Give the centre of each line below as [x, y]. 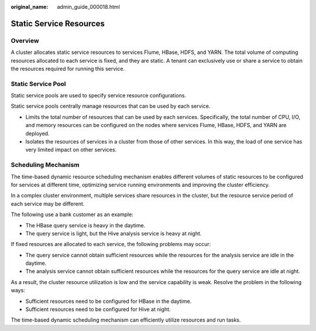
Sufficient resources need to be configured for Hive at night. [98, 309]
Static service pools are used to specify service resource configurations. [99, 95]
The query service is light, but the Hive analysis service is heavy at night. [114, 233]
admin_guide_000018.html [88, 7]
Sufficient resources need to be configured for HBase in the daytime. [109, 301]
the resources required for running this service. [68, 69]
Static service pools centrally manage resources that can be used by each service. [111, 106]
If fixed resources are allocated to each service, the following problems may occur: [111, 244]
